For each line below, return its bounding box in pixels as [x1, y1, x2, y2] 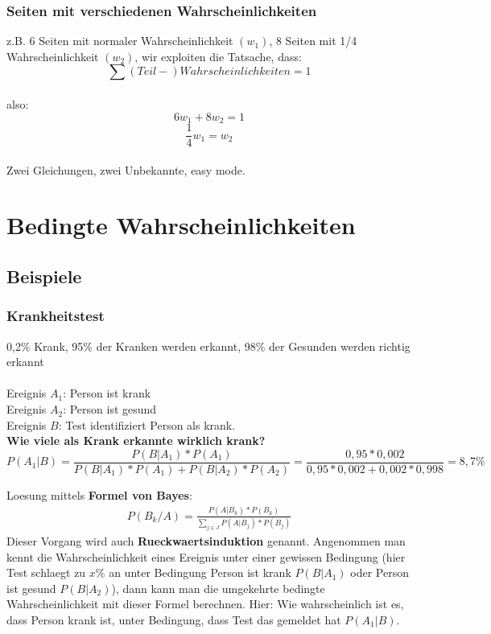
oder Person [350, 564, 410, 581]
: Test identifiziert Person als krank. [58, 416, 236, 433]
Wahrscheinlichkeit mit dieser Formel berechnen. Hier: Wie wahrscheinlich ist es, [6, 595, 404, 612]
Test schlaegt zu [6, 564, 86, 581]
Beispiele [6, 264, 82, 289]
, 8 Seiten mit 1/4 [269, 32, 357, 49]
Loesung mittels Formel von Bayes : [6, 486, 192, 503]
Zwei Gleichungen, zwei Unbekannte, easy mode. [6, 161, 245, 178]
